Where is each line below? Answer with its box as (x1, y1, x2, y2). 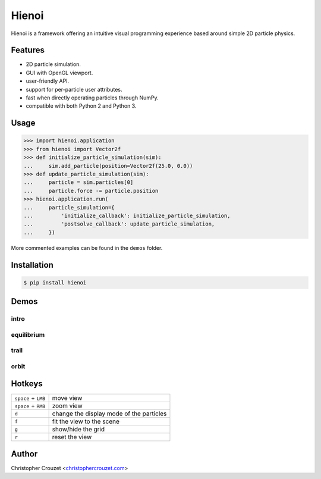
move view (52, 394, 83, 402)
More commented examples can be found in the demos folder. (11, 244, 163, 251)
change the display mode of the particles (52, 409, 167, 418)
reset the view (52, 433, 92, 442)
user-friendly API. (26, 77, 70, 84)
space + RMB (14, 402, 46, 410)
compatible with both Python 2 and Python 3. (26, 102, 137, 109)
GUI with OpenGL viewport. (26, 69, 93, 76)
